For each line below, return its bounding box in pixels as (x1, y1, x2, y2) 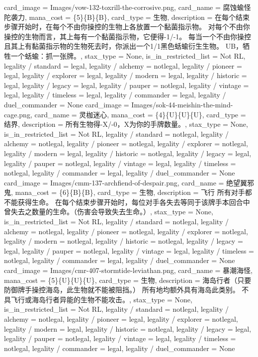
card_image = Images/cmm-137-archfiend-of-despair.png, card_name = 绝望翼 (4, 177, 248, 187)
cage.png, (4, 109, 32, 119)
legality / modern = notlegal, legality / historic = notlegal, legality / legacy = (4, 236, 243, 246)
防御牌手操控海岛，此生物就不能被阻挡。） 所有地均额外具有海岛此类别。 (4, 284, 240, 295)
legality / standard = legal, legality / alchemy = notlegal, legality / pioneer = (4, 60, 242, 71)
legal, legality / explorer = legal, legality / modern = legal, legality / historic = (4, 70, 247, 81)
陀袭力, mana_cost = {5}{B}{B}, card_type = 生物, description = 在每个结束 (4, 11, 250, 22)
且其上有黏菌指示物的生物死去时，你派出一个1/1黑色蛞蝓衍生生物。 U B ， (4, 41, 243, 51)
